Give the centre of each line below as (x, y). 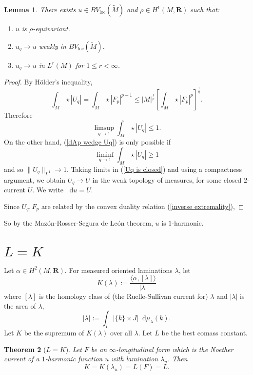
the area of (20, 305)
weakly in (52, 46)
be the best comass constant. (204, 333)
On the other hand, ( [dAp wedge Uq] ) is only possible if (88, 142)
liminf (105, 155)
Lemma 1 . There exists (40, 9)
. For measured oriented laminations (118, 270)
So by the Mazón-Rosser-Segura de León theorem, (78, 223)
